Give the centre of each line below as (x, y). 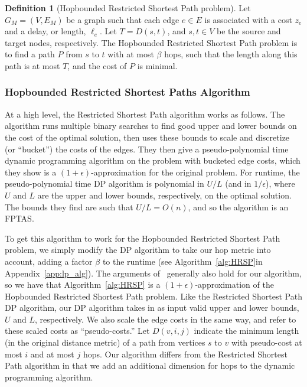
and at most (52, 354)
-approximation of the (234, 284)
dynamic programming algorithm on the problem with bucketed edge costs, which (153, 160)
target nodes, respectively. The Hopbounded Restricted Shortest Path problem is (151, 42)
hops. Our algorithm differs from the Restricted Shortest (185, 354)
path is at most (32, 65)
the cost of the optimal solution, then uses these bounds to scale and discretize (147, 137)
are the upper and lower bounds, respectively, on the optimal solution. (164, 195)
